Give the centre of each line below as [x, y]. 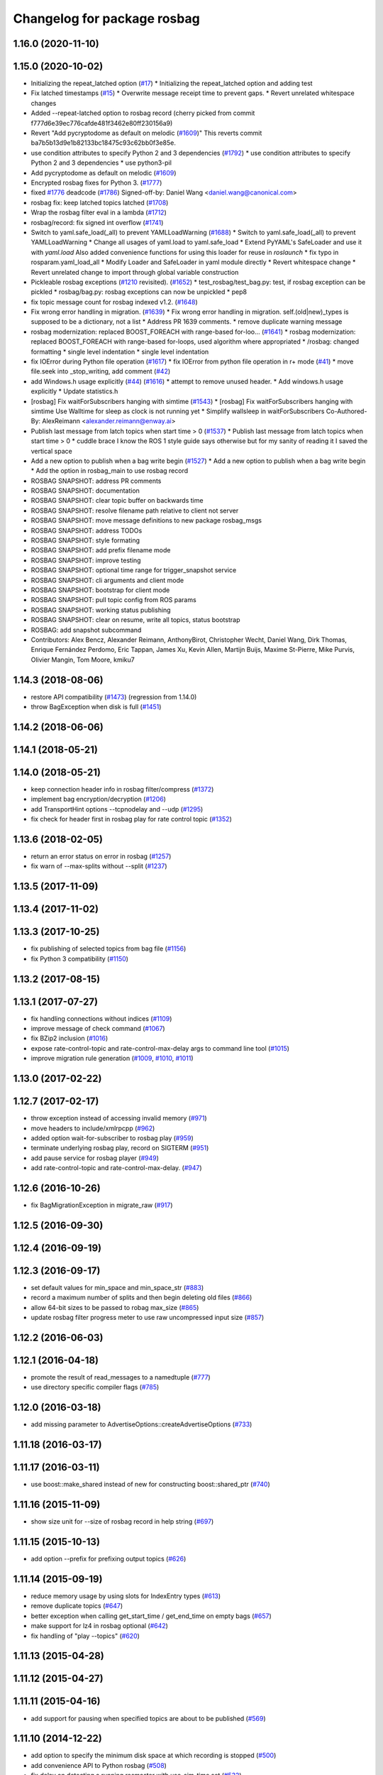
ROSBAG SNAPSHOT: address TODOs [87, 530]
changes [44, 103]
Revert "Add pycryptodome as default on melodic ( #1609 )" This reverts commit [146, 133]
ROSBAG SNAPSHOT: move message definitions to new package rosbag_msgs [146, 520]
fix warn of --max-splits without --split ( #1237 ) [99, 866]
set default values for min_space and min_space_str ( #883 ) [117, 1287]
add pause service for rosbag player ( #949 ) [95, 1158]
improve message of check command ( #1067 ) [98, 1029]
